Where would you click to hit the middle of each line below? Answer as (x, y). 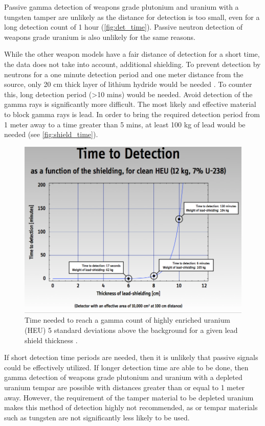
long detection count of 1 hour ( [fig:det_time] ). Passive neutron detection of (123, 27)
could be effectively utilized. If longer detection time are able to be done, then (126, 367)
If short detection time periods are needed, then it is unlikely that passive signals (131, 357)
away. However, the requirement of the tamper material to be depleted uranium (129, 397)
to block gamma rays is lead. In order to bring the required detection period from (132, 114)
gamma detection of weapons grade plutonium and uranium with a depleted (123, 377)
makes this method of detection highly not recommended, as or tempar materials (131, 407)
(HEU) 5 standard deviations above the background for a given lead (131, 330)
